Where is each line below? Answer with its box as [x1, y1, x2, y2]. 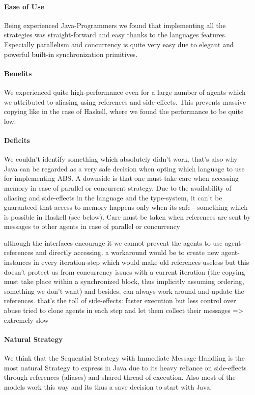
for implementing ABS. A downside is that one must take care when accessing [4, 173, 239, 183]
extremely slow [4, 314, 49, 325]
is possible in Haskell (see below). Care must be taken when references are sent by [4, 211, 251, 222]
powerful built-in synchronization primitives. [4, 49, 138, 59]
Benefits [4, 68, 32, 78]
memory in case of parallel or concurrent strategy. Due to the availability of [4, 182, 231, 193]
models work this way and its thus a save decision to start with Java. [4, 381, 212, 392]
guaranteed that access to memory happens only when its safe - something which [4, 202, 248, 212]
